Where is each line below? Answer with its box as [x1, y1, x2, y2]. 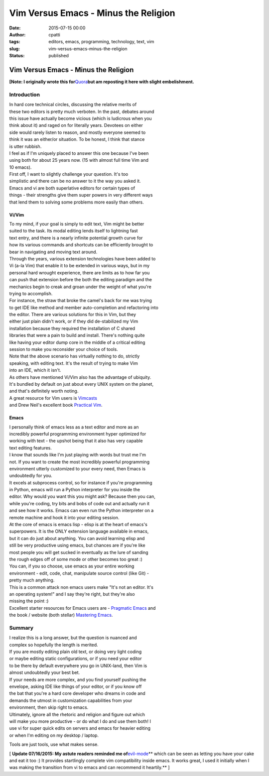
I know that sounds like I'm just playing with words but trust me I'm [9, 452, 146, 458]
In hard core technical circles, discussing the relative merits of [9, 102, 137, 108]
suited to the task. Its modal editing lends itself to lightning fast [9, 228, 138, 234]
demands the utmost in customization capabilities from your [9, 697, 133, 703]
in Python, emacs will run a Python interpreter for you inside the [9, 487, 140, 493]
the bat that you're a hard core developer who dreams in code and [9, 690, 145, 696]
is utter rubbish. [9, 143, 42, 149]
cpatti [48, 31, 61, 37]
